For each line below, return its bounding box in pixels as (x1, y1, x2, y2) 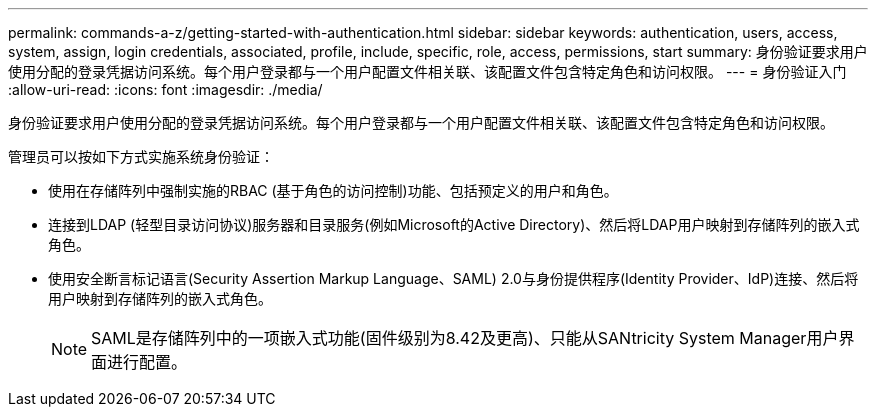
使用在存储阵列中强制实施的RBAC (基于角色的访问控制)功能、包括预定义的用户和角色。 (48, 182, 618, 199)
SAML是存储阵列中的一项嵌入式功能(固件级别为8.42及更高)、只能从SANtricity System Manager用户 (91, 328, 839, 348)
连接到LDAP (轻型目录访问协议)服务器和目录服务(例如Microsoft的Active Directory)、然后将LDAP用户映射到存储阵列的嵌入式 (48, 216, 860, 233)
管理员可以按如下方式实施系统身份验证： (8, 148, 274, 165)
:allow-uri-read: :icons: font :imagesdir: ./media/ (8, 81, 323, 98)
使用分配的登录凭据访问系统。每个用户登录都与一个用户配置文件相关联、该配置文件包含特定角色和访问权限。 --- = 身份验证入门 (8, 63, 847, 80)
